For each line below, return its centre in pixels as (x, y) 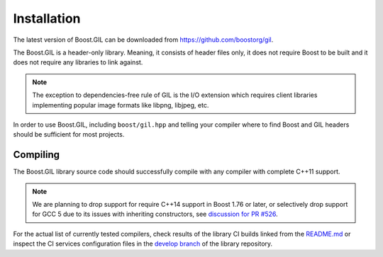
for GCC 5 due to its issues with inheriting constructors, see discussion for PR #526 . (155, 214)
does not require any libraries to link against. (78, 62)
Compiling (37, 155)
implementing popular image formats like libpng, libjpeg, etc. (121, 105)
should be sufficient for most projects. (69, 135)
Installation (47, 18)
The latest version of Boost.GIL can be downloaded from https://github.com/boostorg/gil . (143, 40)
